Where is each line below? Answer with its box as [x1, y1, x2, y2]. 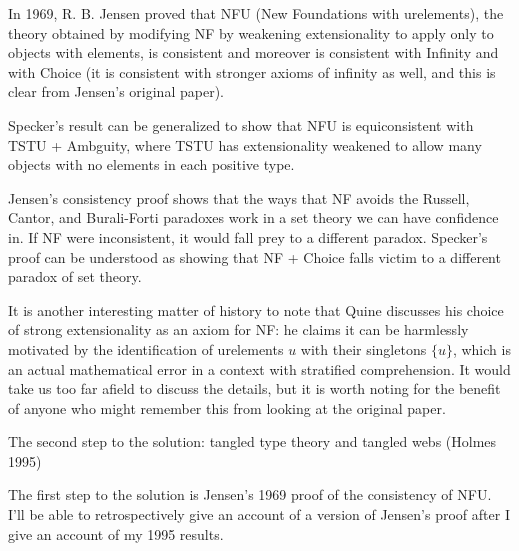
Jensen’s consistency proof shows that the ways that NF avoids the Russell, [8, 187, 470, 208]
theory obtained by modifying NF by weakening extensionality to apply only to [8, 22, 494, 43]
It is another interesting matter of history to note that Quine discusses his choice [8, 299, 504, 320]
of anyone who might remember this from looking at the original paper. [8, 397, 446, 418]
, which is [452, 338, 511, 359]
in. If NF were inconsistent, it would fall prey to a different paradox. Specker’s [8, 226, 488, 247]
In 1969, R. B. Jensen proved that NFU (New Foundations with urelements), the [8, 3, 504, 23]
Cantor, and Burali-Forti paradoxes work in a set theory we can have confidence [8, 207, 499, 228]
